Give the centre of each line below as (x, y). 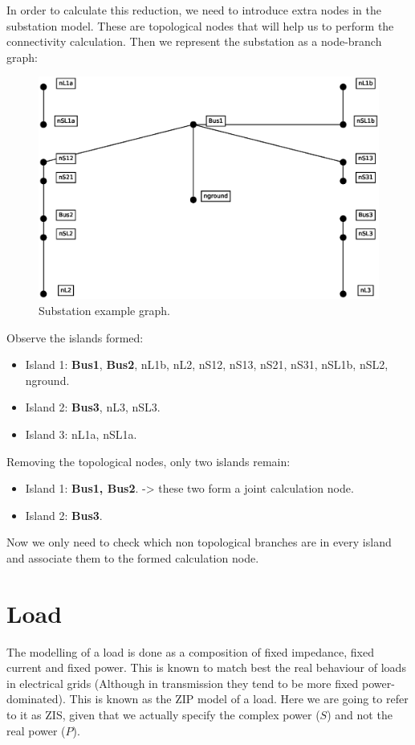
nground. (47, 380)
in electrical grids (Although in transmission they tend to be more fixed (183, 683)
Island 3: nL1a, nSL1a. (81, 434)
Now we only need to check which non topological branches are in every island (199, 542)
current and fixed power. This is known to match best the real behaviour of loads (206, 667)
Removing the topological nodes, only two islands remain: (149, 461)
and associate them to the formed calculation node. (133, 557)
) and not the (360, 714)
